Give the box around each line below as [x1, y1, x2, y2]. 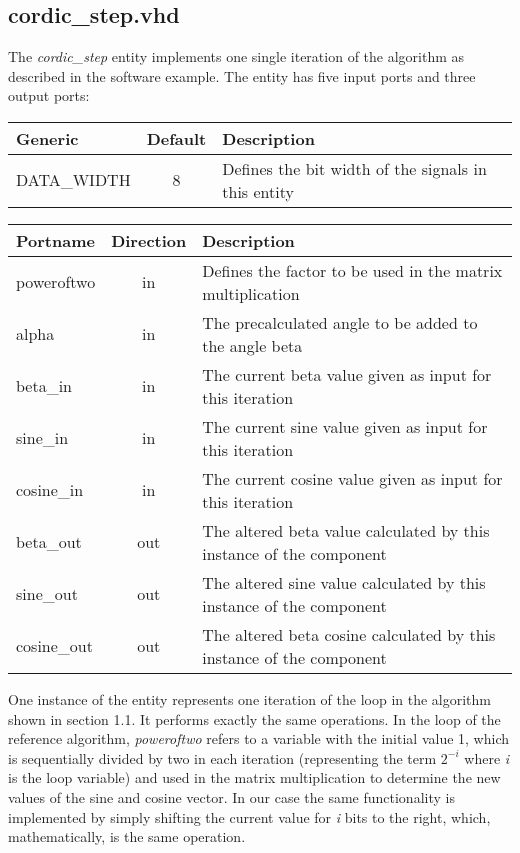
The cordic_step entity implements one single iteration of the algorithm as [8, 46, 465, 67]
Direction [111, 228, 187, 252]
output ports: [8, 85, 90, 106]
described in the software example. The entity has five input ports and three [8, 65, 476, 86]
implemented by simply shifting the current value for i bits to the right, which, [8, 806, 491, 827]
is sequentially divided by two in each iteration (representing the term [8, 747, 437, 768]
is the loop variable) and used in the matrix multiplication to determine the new [8, 767, 501, 788]
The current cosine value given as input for [202, 466, 503, 490]
